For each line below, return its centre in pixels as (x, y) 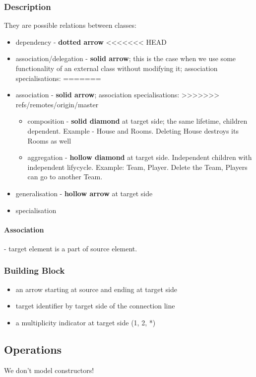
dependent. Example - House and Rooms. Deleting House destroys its (133, 130)
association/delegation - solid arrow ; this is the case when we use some (126, 58)
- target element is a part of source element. (71, 248)
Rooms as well (49, 140)
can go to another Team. (65, 177)
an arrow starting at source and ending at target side (96, 289)
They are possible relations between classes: (70, 25)
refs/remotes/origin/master (57, 104)
